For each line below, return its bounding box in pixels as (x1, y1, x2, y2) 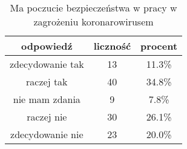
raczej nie (27, 110, 67, 124)
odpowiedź (21, 39, 73, 53)
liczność (93, 39, 131, 53)
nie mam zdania (13, 92, 80, 106)
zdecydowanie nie (10, 127, 84, 141)
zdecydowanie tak (10, 57, 84, 71)
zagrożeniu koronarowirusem (33, 15, 154, 28)
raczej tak (26, 74, 68, 88)
